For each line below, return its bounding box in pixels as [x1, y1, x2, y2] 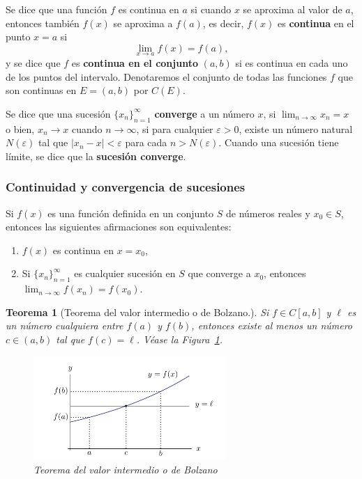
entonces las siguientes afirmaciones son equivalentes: [6, 219, 232, 234]
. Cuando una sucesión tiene [218, 135, 339, 150]
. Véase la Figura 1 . [136, 331, 223, 346]
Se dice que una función [6, 2, 107, 16]
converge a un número [154, 106, 255, 120]
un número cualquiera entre [6, 318, 123, 333]
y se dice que [6, 56, 61, 70]
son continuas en [6, 83, 77, 97]
